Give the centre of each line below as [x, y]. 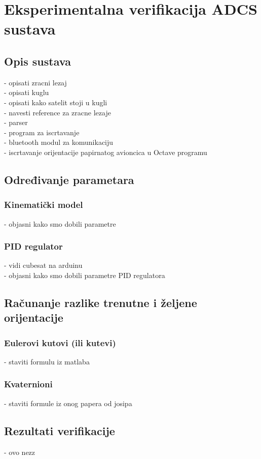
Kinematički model [44, 205]
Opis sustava [38, 61]
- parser [16, 122]
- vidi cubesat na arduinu [43, 265]
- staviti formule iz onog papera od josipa [68, 403]
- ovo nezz [20, 452]
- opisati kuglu [27, 92]
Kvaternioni [28, 384]
